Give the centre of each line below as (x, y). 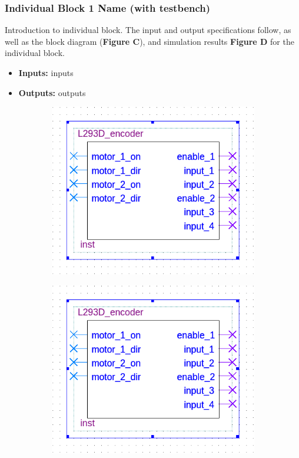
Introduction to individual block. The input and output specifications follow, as (148, 30)
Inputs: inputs (46, 73)
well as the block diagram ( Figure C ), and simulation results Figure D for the (149, 41)
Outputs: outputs (52, 92)
